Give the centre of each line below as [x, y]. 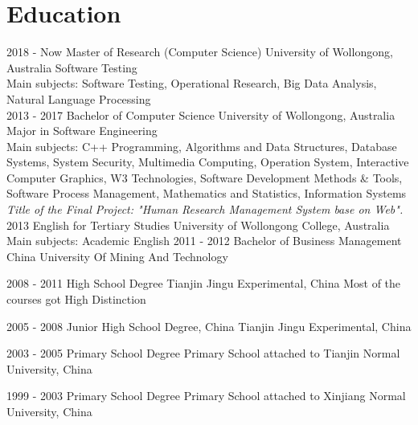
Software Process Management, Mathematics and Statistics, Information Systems [207, 193]
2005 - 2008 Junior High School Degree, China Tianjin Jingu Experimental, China [209, 326]
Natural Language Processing [79, 98]
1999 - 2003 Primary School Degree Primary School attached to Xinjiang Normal [206, 396]
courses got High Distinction [76, 299]
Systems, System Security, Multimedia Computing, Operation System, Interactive [208, 162]
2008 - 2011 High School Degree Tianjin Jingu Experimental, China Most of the [204, 283]
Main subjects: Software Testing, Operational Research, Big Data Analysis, [192, 83]
